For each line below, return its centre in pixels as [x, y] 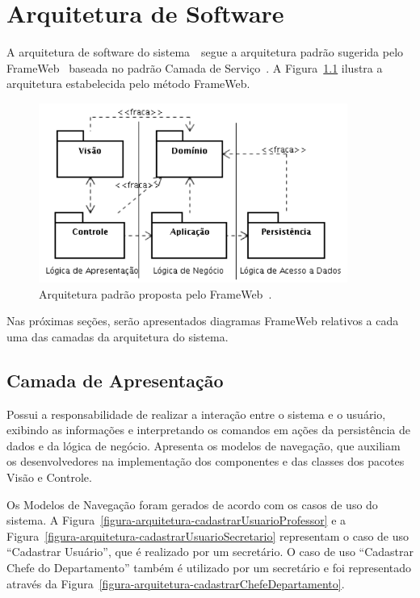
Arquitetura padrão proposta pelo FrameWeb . [155, 293]
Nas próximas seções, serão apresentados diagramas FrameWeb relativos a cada [203, 321]
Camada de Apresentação [115, 380]
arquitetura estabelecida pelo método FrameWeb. [128, 84]
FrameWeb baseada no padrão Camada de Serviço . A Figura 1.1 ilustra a [195, 67]
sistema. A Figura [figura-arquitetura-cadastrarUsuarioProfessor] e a [176, 520]
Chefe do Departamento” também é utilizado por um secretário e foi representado [209, 567]
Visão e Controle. [49, 477]
